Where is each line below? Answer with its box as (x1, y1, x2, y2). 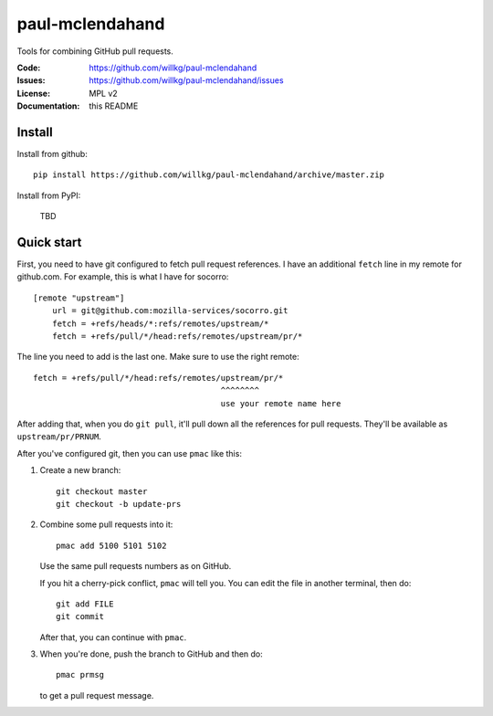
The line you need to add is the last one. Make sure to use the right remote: (16, 352, 300, 363)
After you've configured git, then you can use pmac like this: (16, 447, 242, 458)
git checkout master (56, 486, 148, 497)
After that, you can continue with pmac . (39, 631, 187, 643)
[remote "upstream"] (33, 292, 125, 303)
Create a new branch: (39, 465, 121, 476)
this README (89, 100, 139, 111)
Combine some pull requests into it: (39, 519, 173, 530)
